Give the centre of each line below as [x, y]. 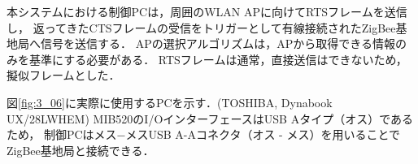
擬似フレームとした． [63, 75]
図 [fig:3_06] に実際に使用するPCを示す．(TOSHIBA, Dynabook [170, 102]
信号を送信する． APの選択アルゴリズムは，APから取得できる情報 [218, 43]
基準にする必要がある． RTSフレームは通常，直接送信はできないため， [218, 59]
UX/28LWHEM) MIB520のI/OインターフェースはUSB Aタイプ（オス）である [210, 118]
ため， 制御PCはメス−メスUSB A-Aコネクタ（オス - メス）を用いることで [204, 134]
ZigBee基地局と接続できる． [81, 150]
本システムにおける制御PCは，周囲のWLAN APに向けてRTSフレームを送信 [207, 11]
